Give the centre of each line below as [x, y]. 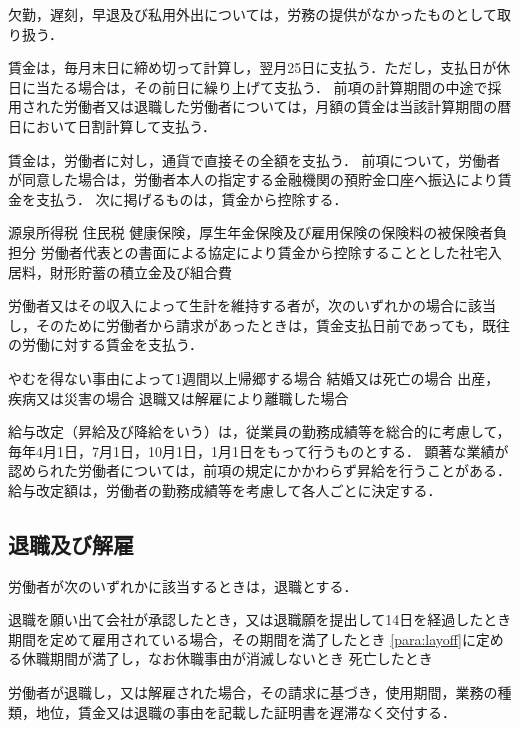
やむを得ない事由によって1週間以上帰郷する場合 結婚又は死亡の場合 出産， [254, 377]
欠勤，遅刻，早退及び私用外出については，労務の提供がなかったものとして [252, 14]
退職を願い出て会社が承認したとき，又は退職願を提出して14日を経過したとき [260, 619]
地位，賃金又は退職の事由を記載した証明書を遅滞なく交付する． [245, 711]
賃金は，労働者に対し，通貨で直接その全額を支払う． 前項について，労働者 [254, 159]
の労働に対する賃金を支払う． [105, 344]
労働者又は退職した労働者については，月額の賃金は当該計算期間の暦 [287, 106]
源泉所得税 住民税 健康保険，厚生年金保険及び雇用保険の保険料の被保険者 [251, 232]
